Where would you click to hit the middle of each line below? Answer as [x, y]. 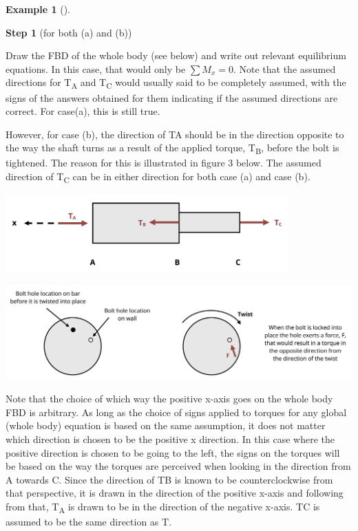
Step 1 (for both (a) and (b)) [69, 32]
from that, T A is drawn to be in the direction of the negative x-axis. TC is [163, 507]
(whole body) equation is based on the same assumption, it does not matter [166, 425]
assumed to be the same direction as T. [89, 522]
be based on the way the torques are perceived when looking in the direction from [178, 466]
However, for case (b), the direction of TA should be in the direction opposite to [175, 134]
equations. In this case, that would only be [96, 68]
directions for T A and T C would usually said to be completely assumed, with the [176, 83]
